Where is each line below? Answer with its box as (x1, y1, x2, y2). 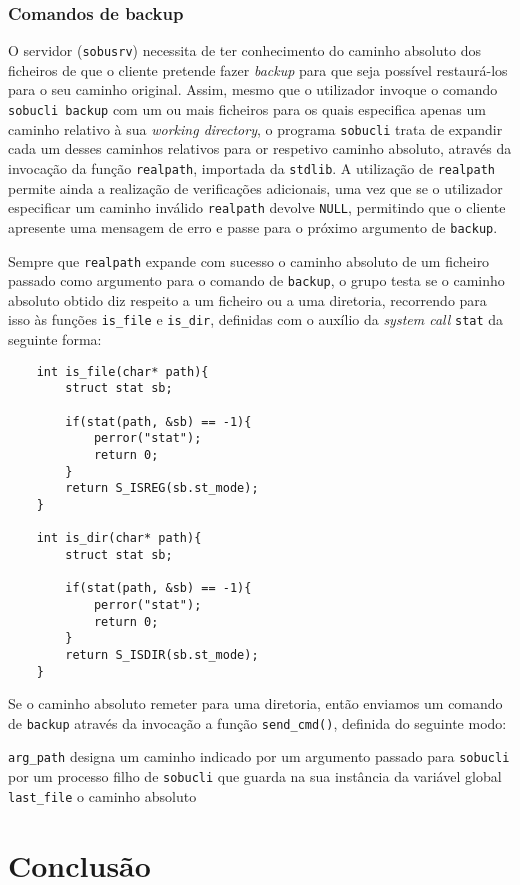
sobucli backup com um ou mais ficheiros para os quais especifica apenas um (8, 99, 486, 120)
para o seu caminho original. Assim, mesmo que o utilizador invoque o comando (8, 79, 498, 100)
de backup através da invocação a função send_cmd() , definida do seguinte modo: (8, 712, 507, 733)
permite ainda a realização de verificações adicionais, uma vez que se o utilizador (8, 177, 503, 198)
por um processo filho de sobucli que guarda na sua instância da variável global (8, 766, 502, 787)
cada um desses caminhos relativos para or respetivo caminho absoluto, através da (8, 138, 512, 159)
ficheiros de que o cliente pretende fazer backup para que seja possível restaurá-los (8, 59, 508, 80)
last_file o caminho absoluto (8, 785, 197, 806)
